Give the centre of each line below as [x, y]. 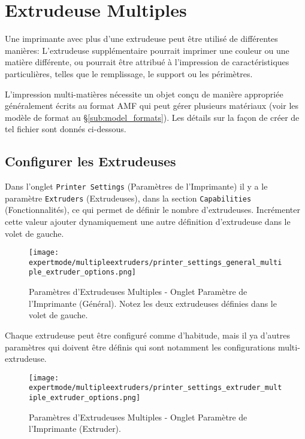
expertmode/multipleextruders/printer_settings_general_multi [155, 262]
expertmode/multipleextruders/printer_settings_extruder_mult [155, 388]
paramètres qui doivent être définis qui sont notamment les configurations [140, 347]
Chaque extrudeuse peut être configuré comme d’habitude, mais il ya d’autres [147, 335]
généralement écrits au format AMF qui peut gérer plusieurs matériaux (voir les [152, 106]
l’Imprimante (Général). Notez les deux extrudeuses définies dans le [153, 303]
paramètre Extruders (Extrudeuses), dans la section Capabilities [128, 198]
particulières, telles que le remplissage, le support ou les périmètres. [129, 73]
